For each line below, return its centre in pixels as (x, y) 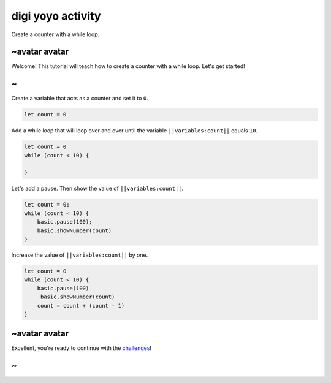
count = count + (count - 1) (81, 305)
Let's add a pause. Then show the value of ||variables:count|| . (97, 188)
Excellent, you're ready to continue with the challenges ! (82, 348)
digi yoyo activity (56, 16)
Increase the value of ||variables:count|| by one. (80, 255)
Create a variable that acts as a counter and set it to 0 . (80, 99)
